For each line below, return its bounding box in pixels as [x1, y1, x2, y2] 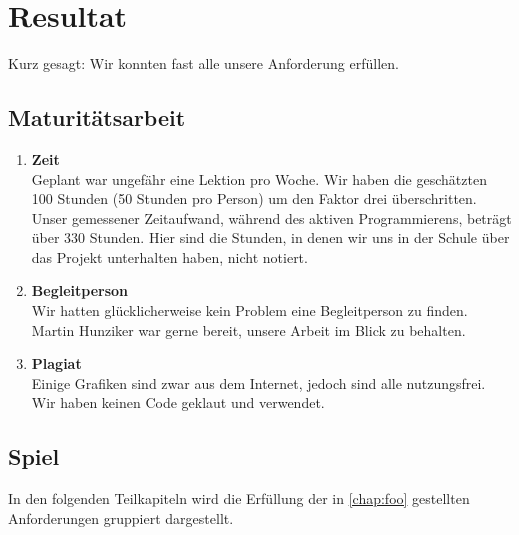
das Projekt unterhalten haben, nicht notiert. [31, 246, 308, 267]
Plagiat [31, 353, 82, 374]
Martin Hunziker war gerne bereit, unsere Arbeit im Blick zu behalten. [31, 319, 466, 340]
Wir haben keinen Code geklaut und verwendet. [31, 392, 325, 413]
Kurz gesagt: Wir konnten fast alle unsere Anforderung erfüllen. [8, 53, 399, 74]
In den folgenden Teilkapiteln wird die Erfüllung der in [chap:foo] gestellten [8, 488, 470, 509]
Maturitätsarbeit [8, 102, 186, 133]
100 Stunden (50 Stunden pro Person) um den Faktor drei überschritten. [31, 188, 477, 209]
